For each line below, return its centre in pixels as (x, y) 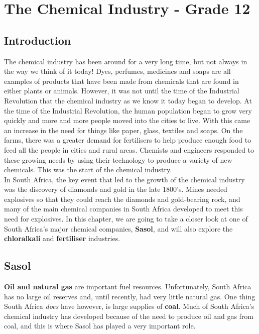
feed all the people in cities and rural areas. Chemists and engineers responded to (129, 149)
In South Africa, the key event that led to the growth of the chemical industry (124, 179)
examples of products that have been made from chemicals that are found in (121, 81)
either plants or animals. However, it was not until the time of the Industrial (122, 91)
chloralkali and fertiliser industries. (62, 238)
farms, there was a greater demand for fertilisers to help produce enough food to (128, 140)
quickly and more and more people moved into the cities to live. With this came (127, 120)
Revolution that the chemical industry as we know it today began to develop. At (128, 100)
